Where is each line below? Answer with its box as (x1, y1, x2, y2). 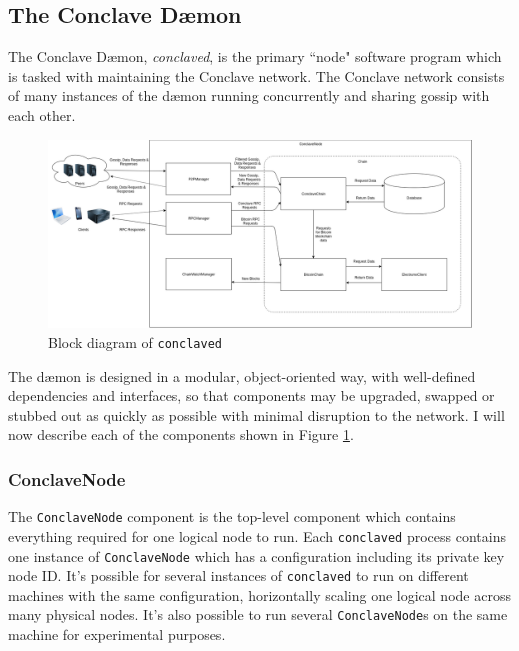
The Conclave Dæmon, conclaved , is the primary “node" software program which (8, 46, 502, 67)
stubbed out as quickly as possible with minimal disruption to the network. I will (8, 404, 505, 425)
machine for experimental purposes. (8, 624, 226, 645)
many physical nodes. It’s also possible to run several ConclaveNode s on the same (8, 604, 508, 625)
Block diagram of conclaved (48, 331, 222, 352)
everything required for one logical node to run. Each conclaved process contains (8, 525, 506, 546)
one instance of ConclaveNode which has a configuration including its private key (8, 545, 505, 566)
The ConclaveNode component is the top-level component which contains (8, 506, 456, 527)
